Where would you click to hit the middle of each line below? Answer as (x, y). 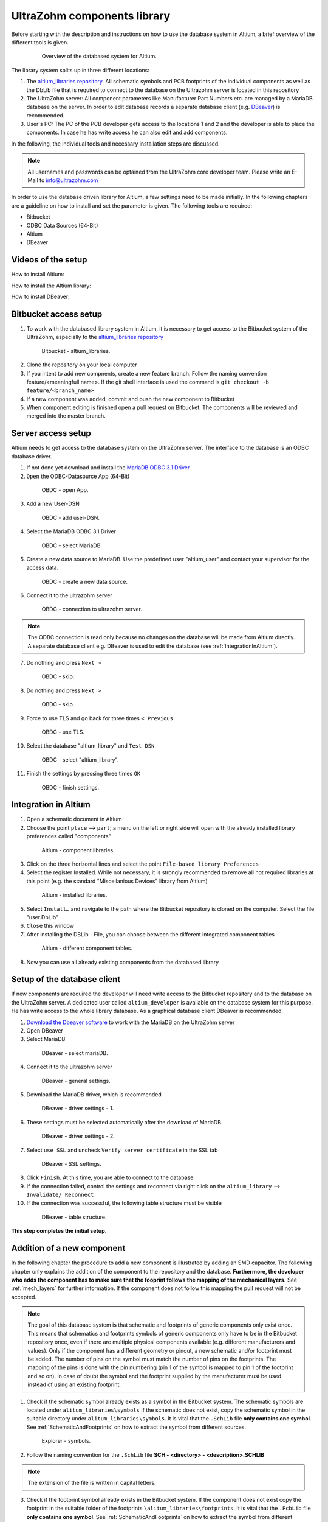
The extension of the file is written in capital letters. (92, 1483)
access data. (43, 568)
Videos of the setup (49, 260)
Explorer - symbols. (66, 1441)
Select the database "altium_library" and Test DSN (91, 746)
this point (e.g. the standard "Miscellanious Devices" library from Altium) (117, 881)
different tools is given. (40, 42)
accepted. (24, 1297)
